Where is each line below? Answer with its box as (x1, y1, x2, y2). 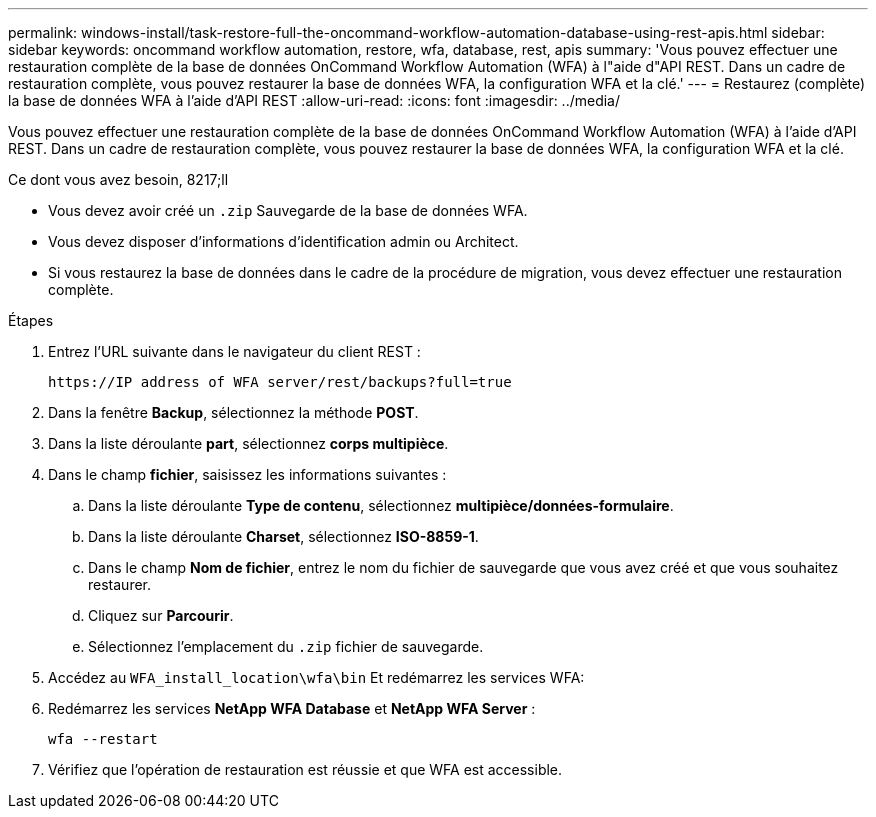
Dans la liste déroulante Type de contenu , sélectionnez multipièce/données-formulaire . (88, 497, 674, 514)
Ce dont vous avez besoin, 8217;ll (8, 171, 229, 188)
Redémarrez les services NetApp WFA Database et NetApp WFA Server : (48, 700, 536, 717)
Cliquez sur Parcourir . (88, 607, 234, 624)
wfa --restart (48, 731, 158, 747)
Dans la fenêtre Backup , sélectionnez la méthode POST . (48, 404, 419, 421)
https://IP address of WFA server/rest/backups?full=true (48, 374, 512, 390)
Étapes (8, 312, 54, 329)
